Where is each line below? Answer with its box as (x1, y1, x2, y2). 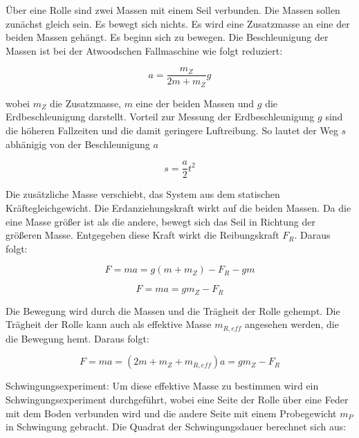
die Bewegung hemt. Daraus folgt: (6, 331, 149, 345)
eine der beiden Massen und (136, 95, 255, 110)
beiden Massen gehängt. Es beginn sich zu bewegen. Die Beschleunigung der (6, 30, 329, 44)
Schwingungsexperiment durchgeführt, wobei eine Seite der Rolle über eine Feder (6, 392, 349, 406)
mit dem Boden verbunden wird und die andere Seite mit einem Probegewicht (6, 405, 337, 420)
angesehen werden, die (245, 317, 339, 331)
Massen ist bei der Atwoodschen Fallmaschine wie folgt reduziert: (6, 43, 283, 57)
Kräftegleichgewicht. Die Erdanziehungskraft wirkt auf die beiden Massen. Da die (6, 200, 351, 215)
